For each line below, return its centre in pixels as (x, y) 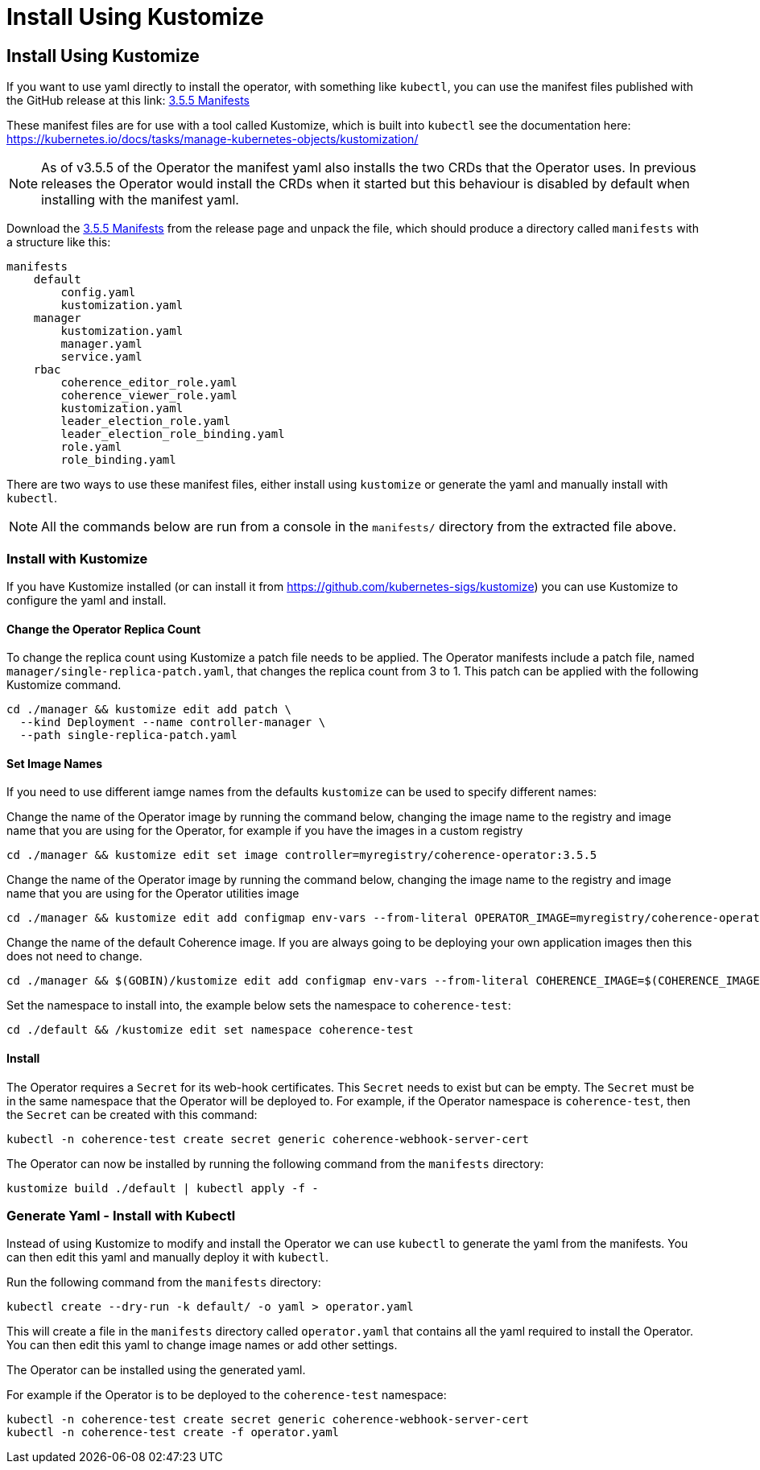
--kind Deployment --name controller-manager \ (173, 723)
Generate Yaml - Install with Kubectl (121, 1215)
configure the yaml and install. (87, 600)
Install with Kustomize (77, 558)
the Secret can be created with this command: (132, 1114)
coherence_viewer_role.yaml (149, 396)
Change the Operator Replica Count (104, 629)
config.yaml (98, 293)
